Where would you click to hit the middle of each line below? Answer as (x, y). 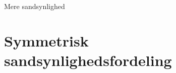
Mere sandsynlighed (35, 6)
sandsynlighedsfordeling (88, 60)
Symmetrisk (46, 40)
